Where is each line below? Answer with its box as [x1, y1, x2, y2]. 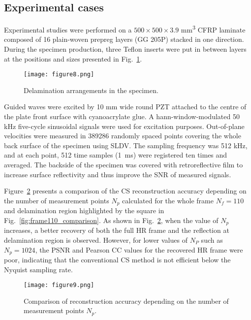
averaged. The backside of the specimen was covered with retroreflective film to [4, 160, 243, 170]
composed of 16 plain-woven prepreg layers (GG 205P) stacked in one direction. [4, 34, 244, 44]
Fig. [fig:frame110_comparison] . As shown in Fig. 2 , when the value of [4, 215, 219, 225]
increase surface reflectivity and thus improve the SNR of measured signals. [4, 169, 231, 179]
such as [201, 234, 223, 245]
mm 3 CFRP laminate [181, 23, 246, 34]
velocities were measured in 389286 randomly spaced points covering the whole [4, 130, 241, 141]
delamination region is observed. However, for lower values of [4, 234, 188, 245]
